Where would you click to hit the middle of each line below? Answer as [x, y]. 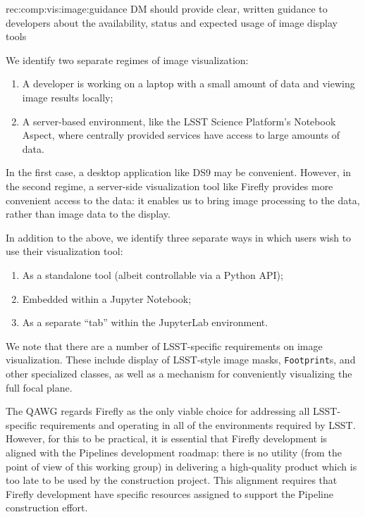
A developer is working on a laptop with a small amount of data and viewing [188, 83]
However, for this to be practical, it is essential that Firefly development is [167, 438]
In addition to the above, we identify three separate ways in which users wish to [179, 237]
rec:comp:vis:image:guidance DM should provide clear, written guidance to [167, 8]
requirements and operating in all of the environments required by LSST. [198, 424]
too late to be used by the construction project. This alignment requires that [172, 480]
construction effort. [47, 507]
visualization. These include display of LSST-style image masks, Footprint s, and [181, 360]
